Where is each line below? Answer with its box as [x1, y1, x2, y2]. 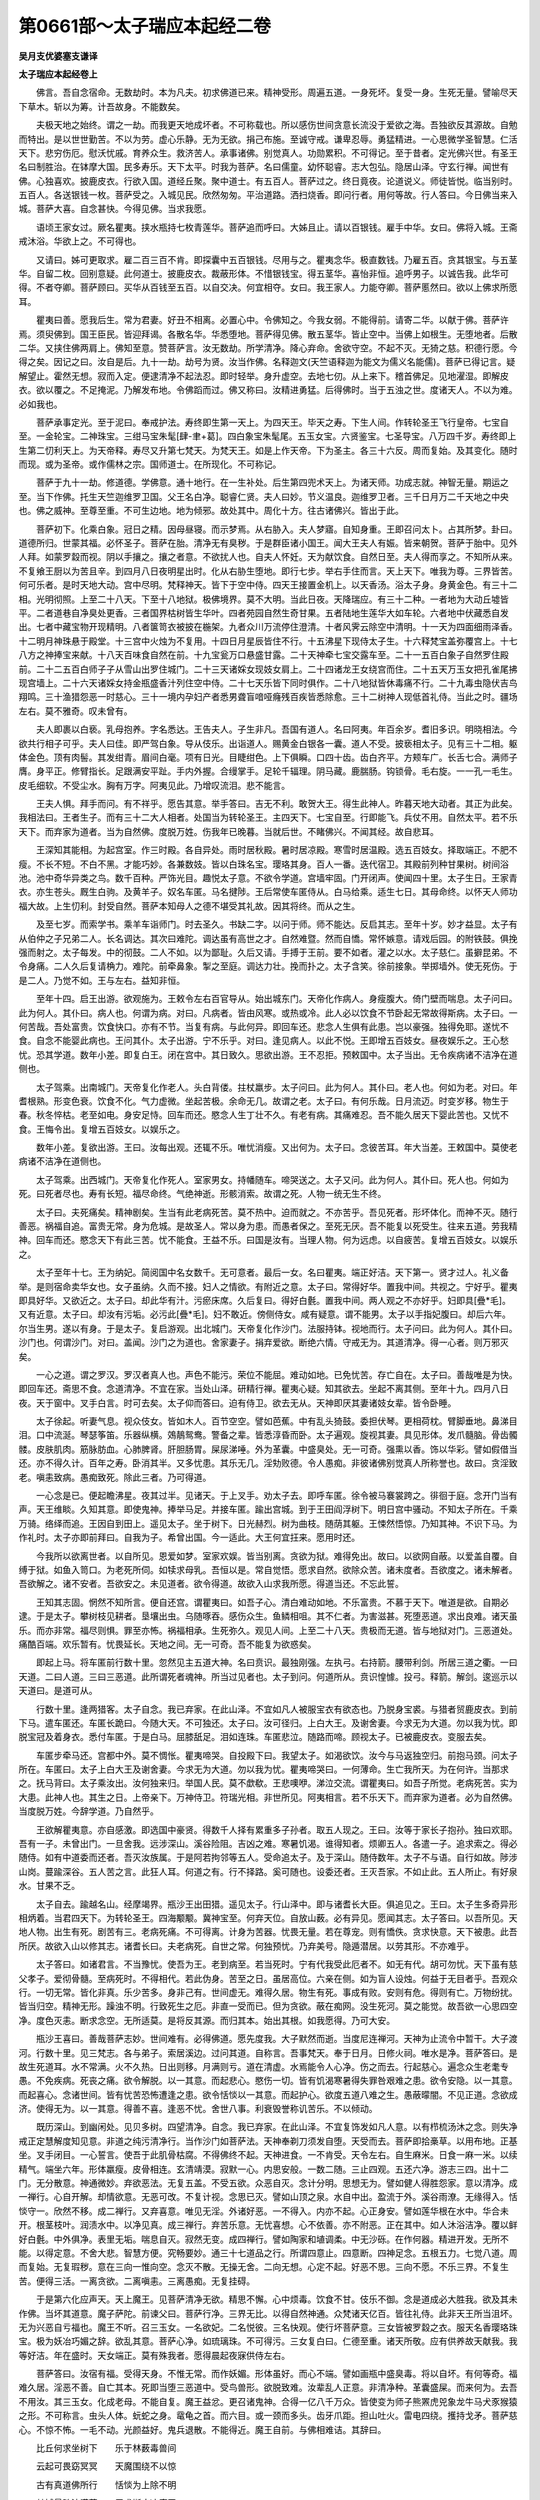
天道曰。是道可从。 [18, 1685, 98, 1697]
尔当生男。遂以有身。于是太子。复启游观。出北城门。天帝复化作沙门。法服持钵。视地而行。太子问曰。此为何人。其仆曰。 [18, 1322, 518, 1334]
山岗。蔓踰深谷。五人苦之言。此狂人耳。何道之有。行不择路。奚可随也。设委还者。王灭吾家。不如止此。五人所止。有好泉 [18, 1865, 518, 1877]
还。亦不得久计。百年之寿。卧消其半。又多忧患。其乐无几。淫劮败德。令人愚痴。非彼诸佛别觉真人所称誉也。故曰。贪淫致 [18, 1457, 518, 1469]
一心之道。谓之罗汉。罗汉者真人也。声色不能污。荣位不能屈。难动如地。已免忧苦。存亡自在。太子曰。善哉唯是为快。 [35, 1368, 518, 1380]
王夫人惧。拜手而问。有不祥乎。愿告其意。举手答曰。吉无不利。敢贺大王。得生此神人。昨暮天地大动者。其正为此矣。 [35, 798, 518, 810]
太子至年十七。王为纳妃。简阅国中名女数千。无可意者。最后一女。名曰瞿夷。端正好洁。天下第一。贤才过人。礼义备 [35, 1266, 509, 1279]
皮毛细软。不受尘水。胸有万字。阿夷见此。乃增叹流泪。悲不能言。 [18, 779, 290, 791]
